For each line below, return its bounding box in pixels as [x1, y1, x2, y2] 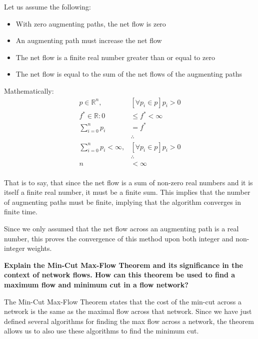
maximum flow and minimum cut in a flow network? [4, 279, 188, 289]
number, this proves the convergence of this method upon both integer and [4, 233, 233, 243]
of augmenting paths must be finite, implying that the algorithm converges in [4, 196, 241, 207]
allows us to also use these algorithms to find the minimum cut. [4, 325, 199, 336]
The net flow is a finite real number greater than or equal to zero [15, 52, 215, 62]
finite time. [4, 206, 37, 217]
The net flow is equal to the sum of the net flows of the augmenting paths [15, 69, 242, 79]
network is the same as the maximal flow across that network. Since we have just [4, 306, 252, 316]
